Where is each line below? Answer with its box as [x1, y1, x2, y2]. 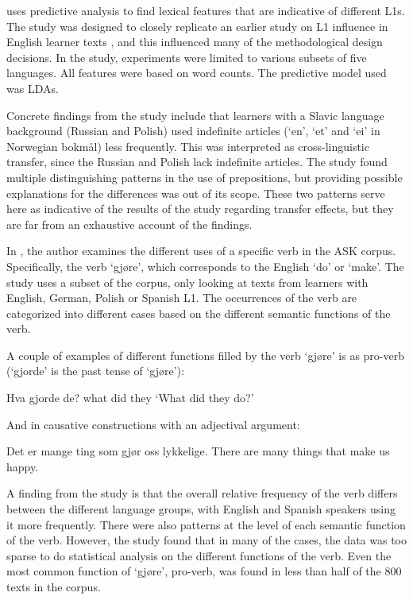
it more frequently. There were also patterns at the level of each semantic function [6, 516, 406, 532]
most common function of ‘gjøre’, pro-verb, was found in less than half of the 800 [6, 563, 402, 579]
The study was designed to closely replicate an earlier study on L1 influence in [6, 17, 388, 34]
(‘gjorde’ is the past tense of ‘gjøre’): [6, 362, 184, 379]
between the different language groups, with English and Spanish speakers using [6, 501, 396, 517]
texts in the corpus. [6, 579, 101, 594]
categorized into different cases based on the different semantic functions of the [6, 304, 391, 321]
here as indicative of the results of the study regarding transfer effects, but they [6, 200, 394, 217]
